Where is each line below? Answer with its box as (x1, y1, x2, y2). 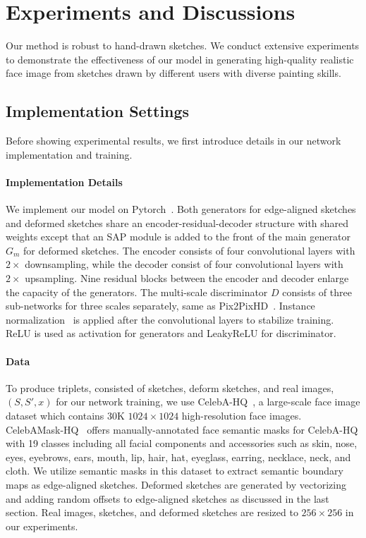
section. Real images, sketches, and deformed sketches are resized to (6, 505, 298, 520)
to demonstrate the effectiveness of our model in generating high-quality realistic (6, 51, 354, 66)
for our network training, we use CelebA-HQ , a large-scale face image (56, 394, 360, 409)
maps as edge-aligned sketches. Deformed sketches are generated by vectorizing (6, 477, 346, 491)
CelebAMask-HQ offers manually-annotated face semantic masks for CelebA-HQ (6, 422, 358, 436)
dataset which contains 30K (6, 408, 125, 423)
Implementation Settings (6, 100, 190, 122)
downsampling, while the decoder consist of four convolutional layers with (25, 257, 343, 271)
